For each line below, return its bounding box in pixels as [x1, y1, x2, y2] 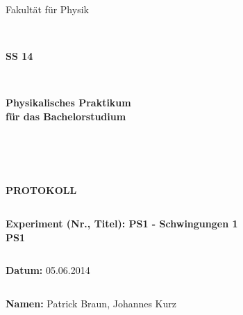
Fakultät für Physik [6, 2, 89, 16]
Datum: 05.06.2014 [6, 263, 90, 277]
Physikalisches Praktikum [6, 95, 131, 110]
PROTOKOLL [6, 183, 77, 197]
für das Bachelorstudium [6, 108, 126, 123]
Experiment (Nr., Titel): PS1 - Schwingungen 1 [6, 216, 238, 230]
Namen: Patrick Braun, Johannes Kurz [6, 296, 177, 310]
